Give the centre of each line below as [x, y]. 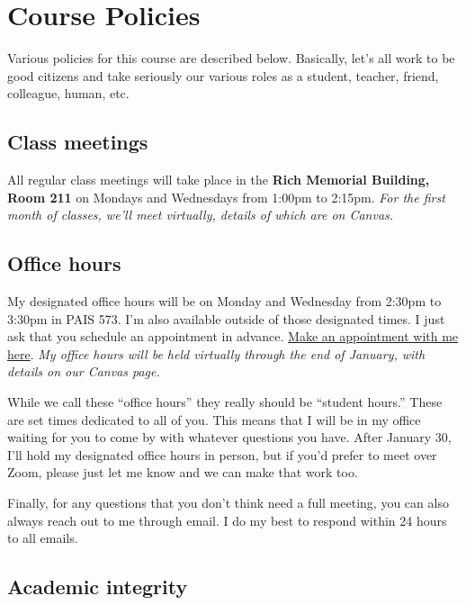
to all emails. [43, 538]
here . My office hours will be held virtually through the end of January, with [216, 353]
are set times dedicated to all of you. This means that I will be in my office [214, 419]
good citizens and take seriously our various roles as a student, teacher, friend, [223, 75]
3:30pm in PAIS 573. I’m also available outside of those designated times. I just [226, 318]
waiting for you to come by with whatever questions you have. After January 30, [229, 437]
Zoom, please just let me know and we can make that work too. [183, 472]
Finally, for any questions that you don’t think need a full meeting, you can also [228, 503]
